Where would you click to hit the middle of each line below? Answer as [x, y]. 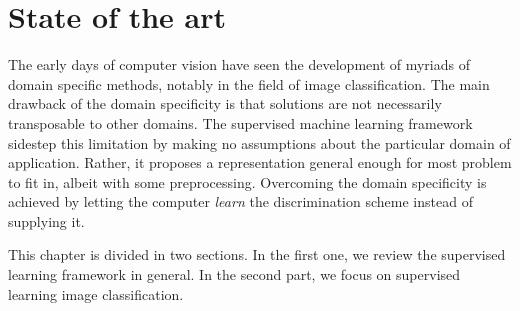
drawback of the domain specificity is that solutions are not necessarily [225, 103]
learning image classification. [96, 293]
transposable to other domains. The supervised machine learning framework [240, 122]
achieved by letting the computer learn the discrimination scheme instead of [240, 201]
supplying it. [46, 220]
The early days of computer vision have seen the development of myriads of [239, 64]
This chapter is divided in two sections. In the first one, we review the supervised [257, 254]
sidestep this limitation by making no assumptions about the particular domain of [259, 142]
